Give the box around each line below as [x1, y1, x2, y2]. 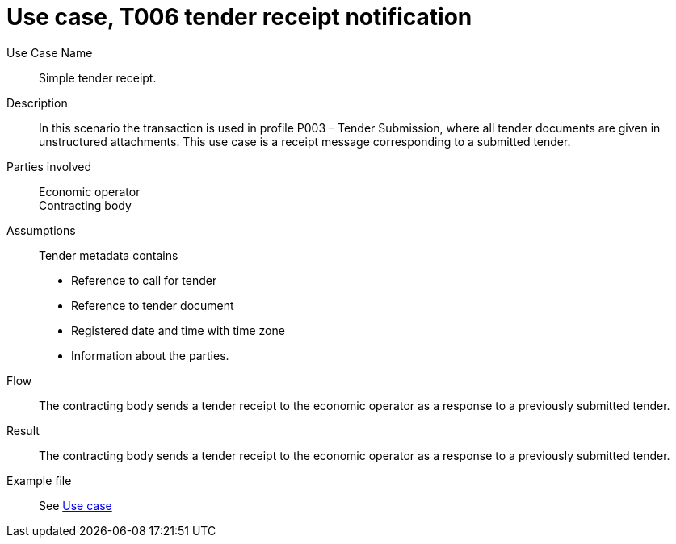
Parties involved [6, 159, 91, 174]
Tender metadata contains [39, 248, 178, 262]
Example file [6, 473, 72, 488]
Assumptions [6, 223, 76, 237]
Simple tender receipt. [39, 70, 157, 85]
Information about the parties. [71, 348, 229, 362]
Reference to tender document [71, 298, 234, 312]
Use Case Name [6, 45, 93, 60]
